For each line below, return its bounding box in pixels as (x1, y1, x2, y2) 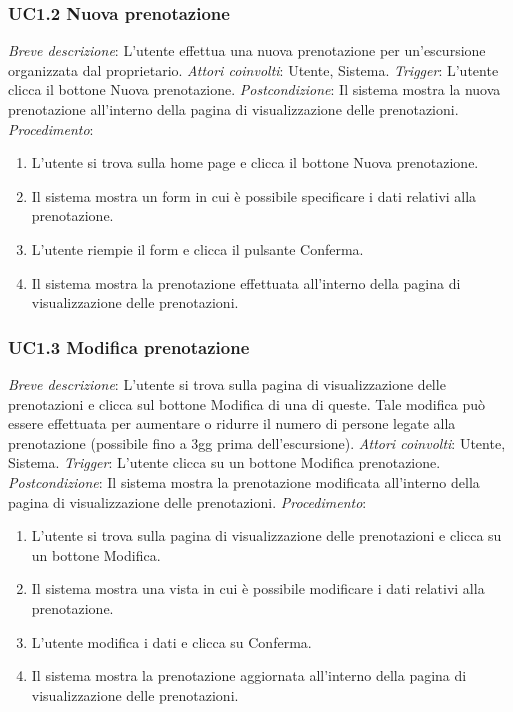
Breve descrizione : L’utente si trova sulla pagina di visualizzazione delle (8, 373, 446, 394)
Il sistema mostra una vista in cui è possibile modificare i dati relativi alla (31, 578, 485, 599)
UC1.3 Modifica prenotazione (8, 334, 250, 359)
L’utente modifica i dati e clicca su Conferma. (31, 631, 312, 652)
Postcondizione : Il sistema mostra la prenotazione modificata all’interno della (8, 471, 480, 492)
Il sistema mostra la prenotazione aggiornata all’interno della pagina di (31, 665, 467, 686)
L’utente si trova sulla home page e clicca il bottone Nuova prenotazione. (31, 152, 479, 173)
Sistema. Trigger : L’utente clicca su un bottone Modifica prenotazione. (8, 452, 441, 473)
